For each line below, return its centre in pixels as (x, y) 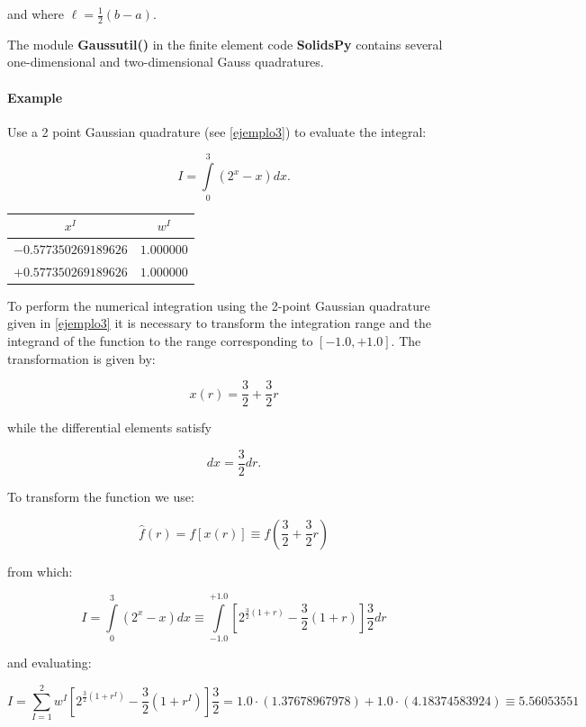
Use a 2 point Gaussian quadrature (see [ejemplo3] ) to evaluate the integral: (217, 131)
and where (36, 14)
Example (35, 97)
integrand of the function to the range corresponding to (160, 341)
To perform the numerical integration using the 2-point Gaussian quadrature (219, 305)
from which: (40, 571)
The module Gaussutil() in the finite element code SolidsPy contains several (225, 44)
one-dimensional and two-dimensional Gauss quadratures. (166, 62)
